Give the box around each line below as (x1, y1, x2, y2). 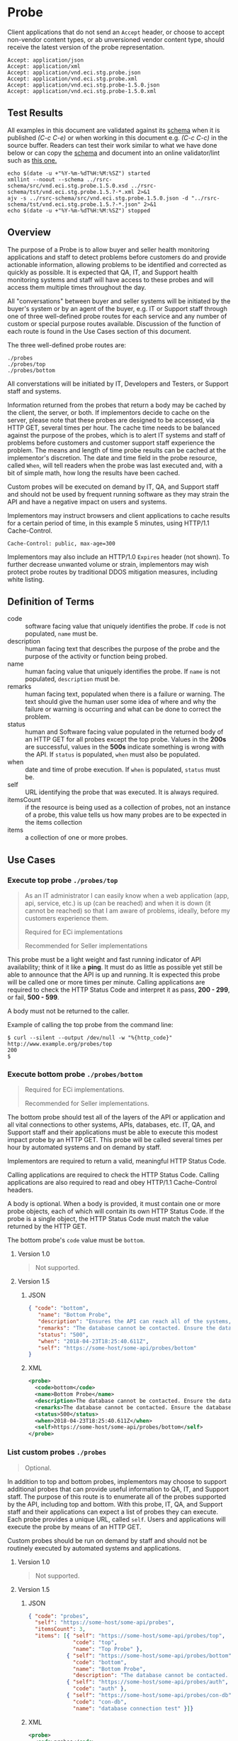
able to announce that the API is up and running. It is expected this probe (7, 970, 220, 979)
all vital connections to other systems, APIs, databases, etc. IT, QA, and (7, 1120, 215, 1129)
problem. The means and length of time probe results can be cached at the (7, 445, 227, 455)
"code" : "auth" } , (72, 1685, 127, 1693)
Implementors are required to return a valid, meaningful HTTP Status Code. (7, 1157, 227, 1166)
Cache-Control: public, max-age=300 (7, 540, 115, 547)
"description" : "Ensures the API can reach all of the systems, (38, 1318, 232, 1325)
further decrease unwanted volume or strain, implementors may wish (7, 560, 209, 568)
